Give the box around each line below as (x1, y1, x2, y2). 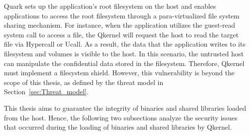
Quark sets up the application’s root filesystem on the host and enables (4, 1, 216, 11)
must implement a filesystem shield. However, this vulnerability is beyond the (4, 67, 234, 78)
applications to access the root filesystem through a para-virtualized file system (4, 10, 240, 20)
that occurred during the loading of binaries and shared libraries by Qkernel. (4, 122, 232, 132)
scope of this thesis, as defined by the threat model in (4, 77, 164, 87)
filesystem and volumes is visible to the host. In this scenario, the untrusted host (4, 48, 244, 58)
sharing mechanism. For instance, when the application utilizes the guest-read (4, 20, 235, 30)
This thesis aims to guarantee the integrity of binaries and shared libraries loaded (4, 102, 246, 113)
